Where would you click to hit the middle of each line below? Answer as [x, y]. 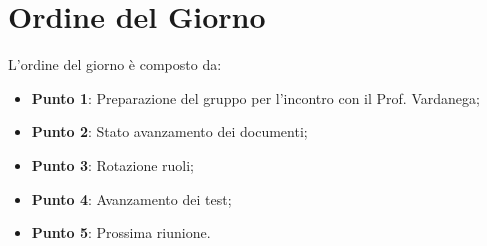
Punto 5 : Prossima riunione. [121, 232]
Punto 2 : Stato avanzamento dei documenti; [169, 131]
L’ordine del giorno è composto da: [115, 64]
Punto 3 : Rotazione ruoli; [112, 164]
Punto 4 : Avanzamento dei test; [131, 198]
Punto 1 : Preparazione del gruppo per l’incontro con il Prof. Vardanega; [255, 97]
